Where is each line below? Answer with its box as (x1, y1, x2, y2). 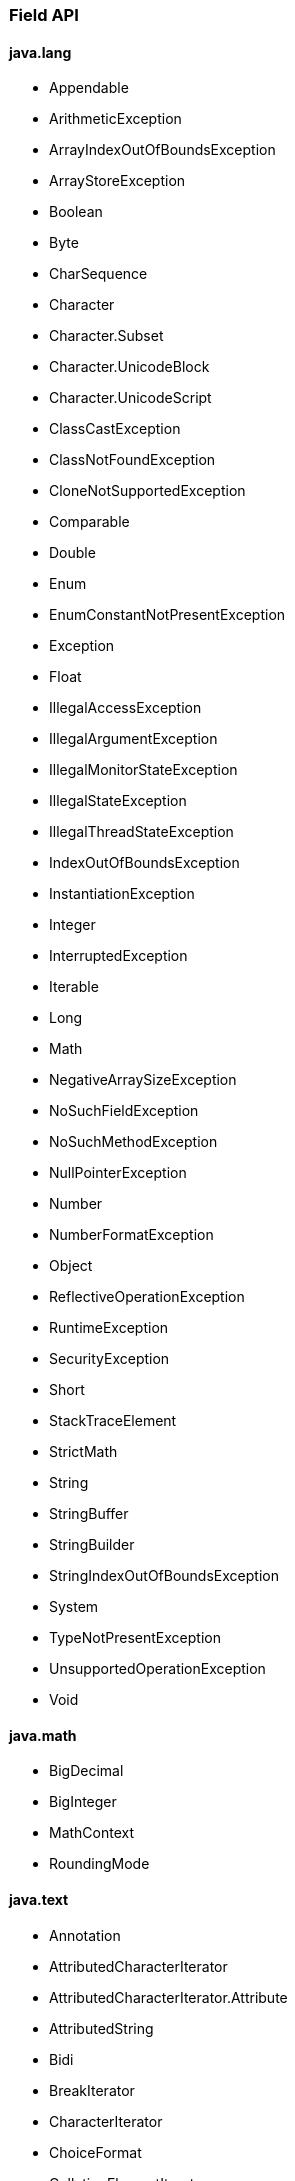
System (49, 1598, 99, 1616)
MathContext (49, 1824, 135, 1842)
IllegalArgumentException (49, 730, 218, 748)
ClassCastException (49, 420, 181, 438)
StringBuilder (49, 1536, 135, 1554)
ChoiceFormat (49, 2143, 142, 2161)
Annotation (49, 1926, 121, 1944)
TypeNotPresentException (49, 1629, 221, 1647)
